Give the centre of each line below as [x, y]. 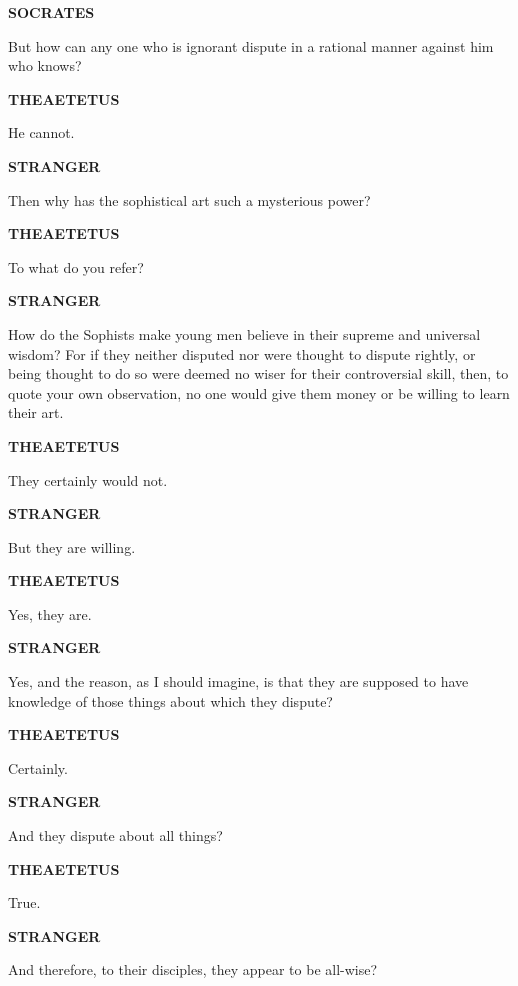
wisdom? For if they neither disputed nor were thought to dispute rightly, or [242, 353]
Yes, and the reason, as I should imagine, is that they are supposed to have [238, 681]
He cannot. [41, 132]
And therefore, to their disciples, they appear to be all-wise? [193, 969]
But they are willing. [72, 546]
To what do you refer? [76, 266]
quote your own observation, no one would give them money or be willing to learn [259, 392]
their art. [36, 412]
